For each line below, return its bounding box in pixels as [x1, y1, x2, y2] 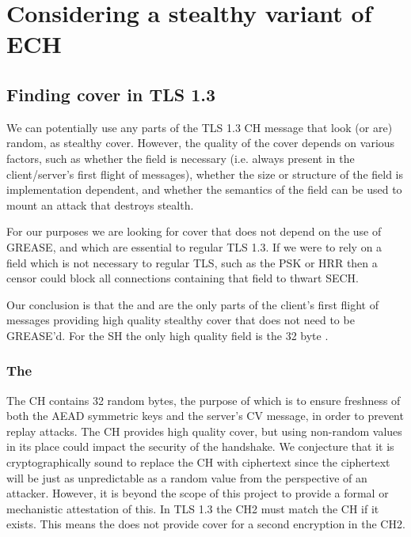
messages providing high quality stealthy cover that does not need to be [6, 312, 355, 328]
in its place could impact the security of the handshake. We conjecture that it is [6, 438, 394, 455]
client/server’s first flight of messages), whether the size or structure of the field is [6, 165, 404, 182]
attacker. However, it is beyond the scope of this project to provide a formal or [6, 485, 389, 501]
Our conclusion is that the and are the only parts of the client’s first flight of [6, 296, 379, 312]
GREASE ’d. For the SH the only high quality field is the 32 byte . [6, 327, 329, 343]
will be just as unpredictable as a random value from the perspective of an [6, 469, 367, 486]
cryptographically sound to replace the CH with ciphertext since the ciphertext [6, 454, 390, 471]
